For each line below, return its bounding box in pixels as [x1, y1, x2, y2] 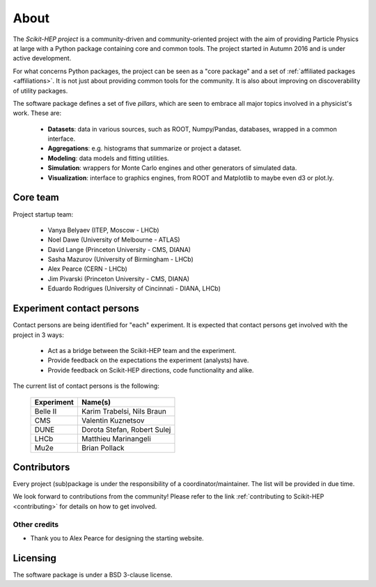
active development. [13, 54, 72, 63]
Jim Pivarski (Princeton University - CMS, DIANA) [47, 274, 190, 283]
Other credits [13, 519, 59, 529]
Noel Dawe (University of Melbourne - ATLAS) [47, 235, 180, 244]
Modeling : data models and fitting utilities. [47, 154, 170, 162]
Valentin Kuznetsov [81, 415, 145, 425]
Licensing [13, 552, 57, 564]
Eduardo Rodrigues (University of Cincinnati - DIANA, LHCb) [47, 284, 221, 292]
